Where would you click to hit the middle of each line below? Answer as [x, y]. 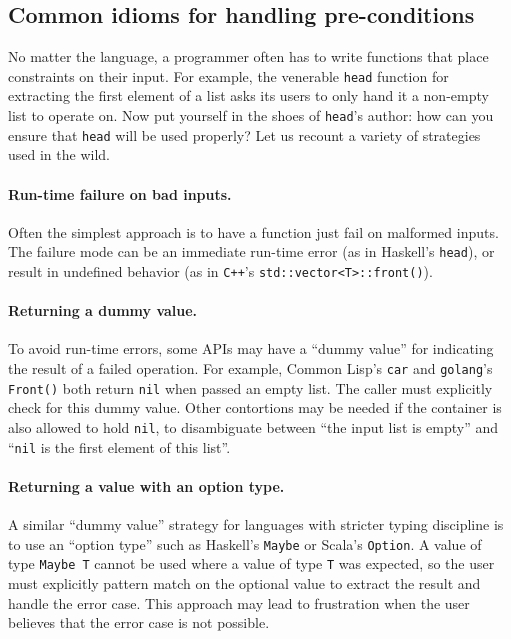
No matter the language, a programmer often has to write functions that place [248, 56]
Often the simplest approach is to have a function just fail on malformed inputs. [253, 231]
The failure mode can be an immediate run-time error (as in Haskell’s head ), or [251, 251]
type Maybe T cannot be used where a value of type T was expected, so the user [251, 563]
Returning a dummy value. [103, 310]
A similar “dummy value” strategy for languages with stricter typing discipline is [256, 524]
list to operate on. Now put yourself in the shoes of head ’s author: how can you [251, 115]
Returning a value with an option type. [146, 485]
